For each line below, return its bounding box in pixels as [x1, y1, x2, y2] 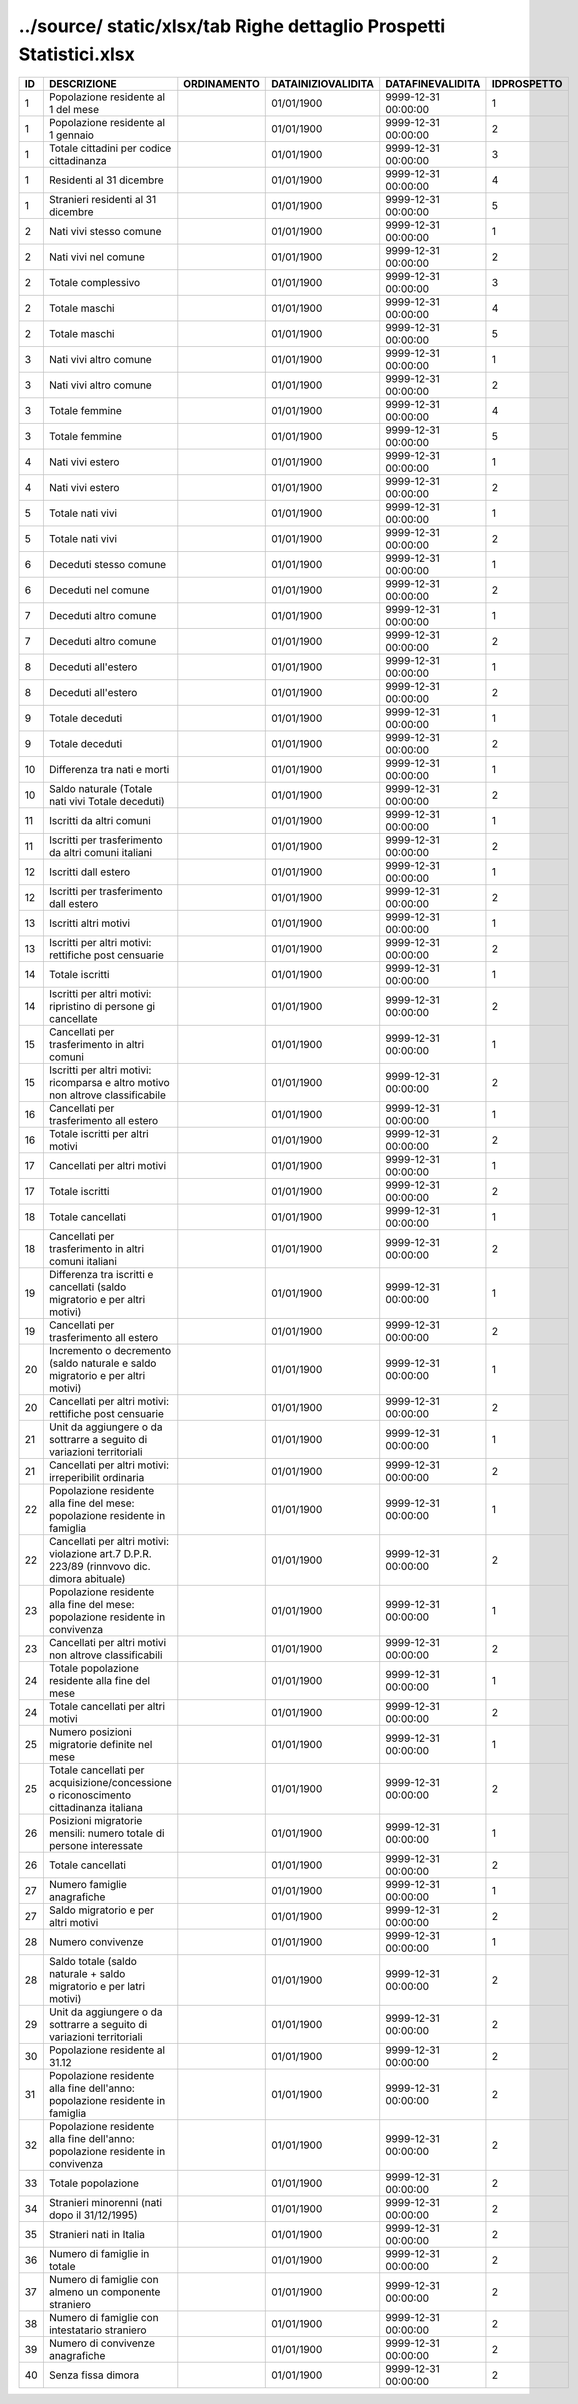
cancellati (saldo [48, 1280, 127, 1294]
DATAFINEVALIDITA [385, 77, 481, 91]
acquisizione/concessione [48, 1776, 172, 1790]
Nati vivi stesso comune [48, 225, 162, 239]
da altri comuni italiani [48, 846, 153, 860]
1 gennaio [48, 128, 95, 142]
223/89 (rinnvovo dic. [48, 1560, 151, 1574]
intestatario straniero [48, 2323, 147, 2337]
